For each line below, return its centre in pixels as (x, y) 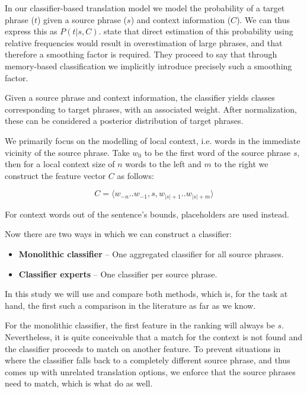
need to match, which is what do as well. (79, 383)
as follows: (135, 175)
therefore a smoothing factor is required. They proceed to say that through (141, 54)
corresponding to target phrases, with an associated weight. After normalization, (151, 109)
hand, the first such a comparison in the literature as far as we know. (130, 305)
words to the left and (163, 164)
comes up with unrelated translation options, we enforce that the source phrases (150, 371)
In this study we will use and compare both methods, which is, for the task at (146, 294)
